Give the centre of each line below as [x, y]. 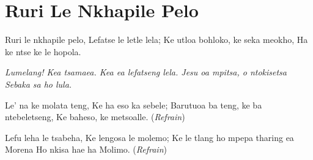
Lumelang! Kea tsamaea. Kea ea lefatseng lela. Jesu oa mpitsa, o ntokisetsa [146, 72]
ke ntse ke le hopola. [43, 51]
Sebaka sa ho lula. [39, 84]
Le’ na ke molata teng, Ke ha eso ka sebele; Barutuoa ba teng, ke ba [134, 105]
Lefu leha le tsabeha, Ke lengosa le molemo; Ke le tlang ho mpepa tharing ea [149, 137]
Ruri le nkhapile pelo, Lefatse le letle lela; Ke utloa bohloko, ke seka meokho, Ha [156, 40]
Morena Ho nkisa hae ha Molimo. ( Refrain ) [86, 149]
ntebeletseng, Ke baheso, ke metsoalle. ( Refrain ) [95, 117]
